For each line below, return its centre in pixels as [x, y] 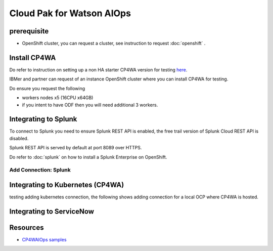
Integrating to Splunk [43, 119]
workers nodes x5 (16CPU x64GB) [58, 98]
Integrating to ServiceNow [52, 211]
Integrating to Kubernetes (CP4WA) [67, 185]
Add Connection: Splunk [40, 170]
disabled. [19, 138]
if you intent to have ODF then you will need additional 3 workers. [90, 105]
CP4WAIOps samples [44, 240]
